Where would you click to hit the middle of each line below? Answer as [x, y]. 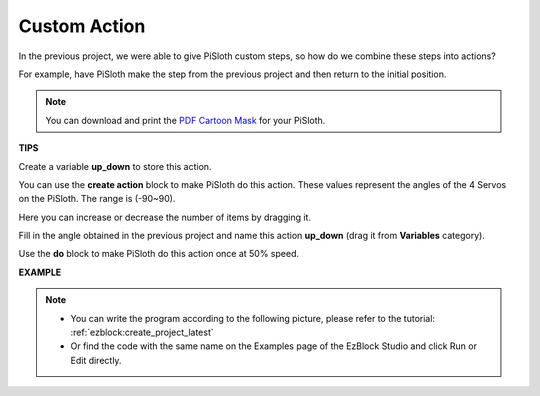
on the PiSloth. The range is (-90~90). [97, 199]
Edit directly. [96, 360]
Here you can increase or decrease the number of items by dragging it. [165, 217]
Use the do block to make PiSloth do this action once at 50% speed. [159, 254]
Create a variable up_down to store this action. [115, 166]
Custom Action [82, 26]
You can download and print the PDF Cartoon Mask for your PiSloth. [185, 120]
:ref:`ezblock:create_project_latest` [142, 332]
